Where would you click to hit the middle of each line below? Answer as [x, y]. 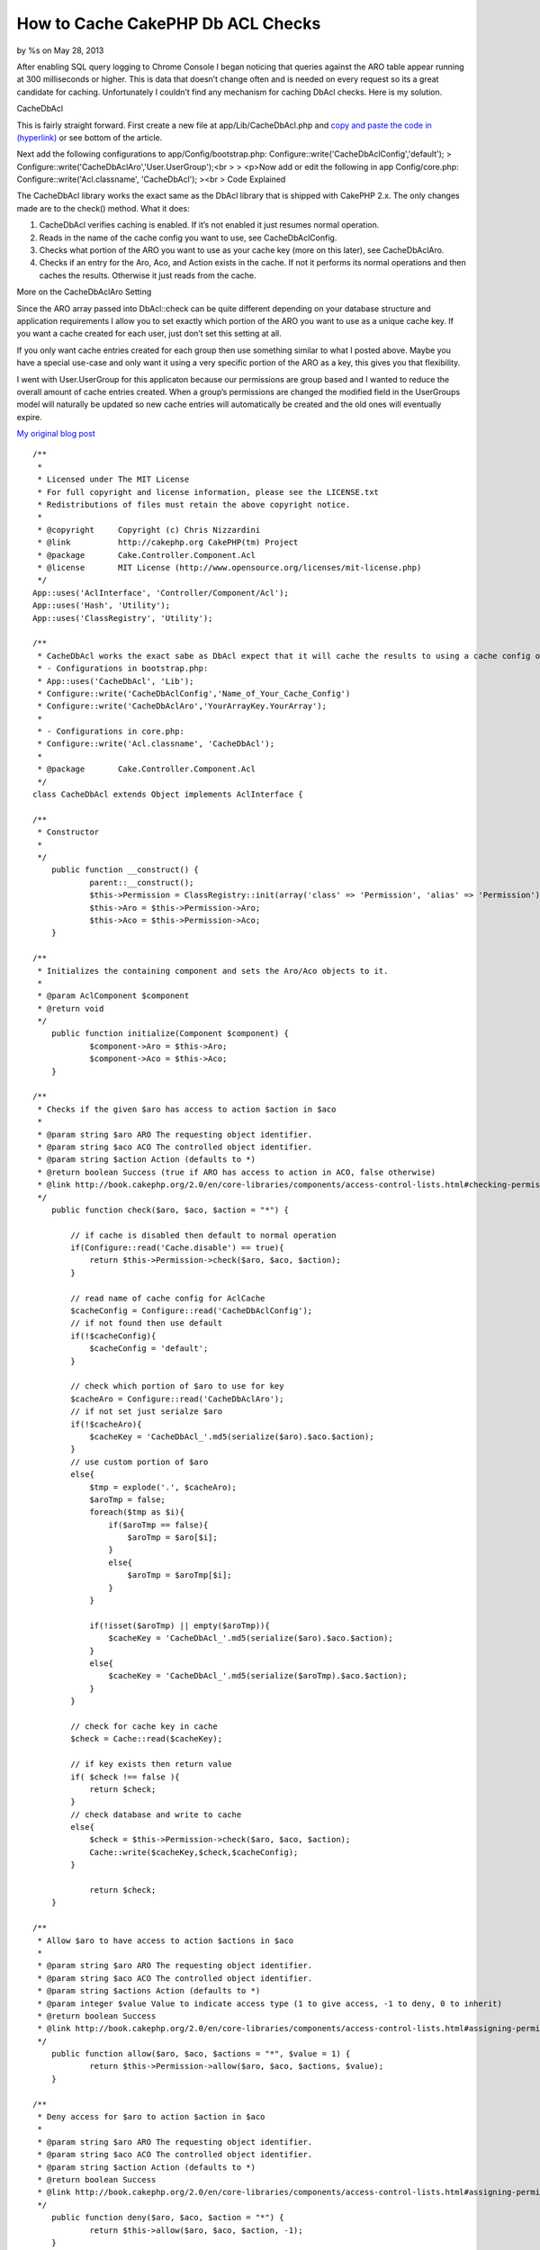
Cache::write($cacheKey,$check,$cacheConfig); [194, 1852]
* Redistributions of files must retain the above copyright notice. [194, 505]
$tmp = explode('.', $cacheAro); [163, 1487]
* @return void [71, 1008]
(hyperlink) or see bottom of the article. [90, 137]
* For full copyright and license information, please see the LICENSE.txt [208, 492]
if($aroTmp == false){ [158, 1525]
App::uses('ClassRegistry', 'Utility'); [123, 618]
